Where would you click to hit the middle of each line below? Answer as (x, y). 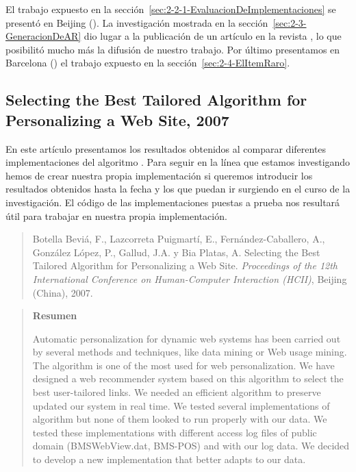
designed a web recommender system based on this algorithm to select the (188, 378)
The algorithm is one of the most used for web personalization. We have (183, 365)
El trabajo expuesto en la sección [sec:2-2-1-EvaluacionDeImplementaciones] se (171, 9)
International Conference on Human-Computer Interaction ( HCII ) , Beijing (190, 278)
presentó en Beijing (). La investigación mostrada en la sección (137, 22)
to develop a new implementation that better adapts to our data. (169, 459)
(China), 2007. (63, 292)
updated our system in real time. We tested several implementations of (181, 405)
